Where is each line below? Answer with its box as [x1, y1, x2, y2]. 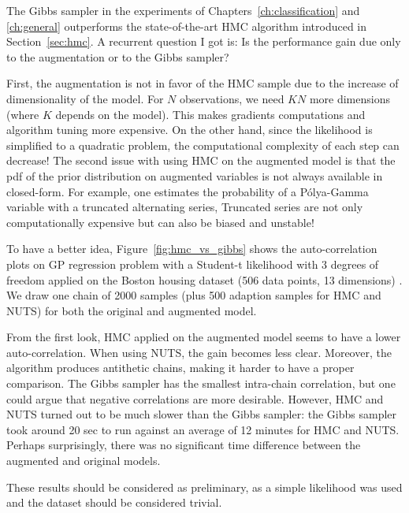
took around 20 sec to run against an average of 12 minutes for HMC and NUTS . [6, 421, 400, 437]
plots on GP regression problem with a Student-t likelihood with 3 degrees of [6, 255, 379, 272]
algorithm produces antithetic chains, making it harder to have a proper [6, 359, 355, 376]
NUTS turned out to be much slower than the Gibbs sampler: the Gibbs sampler [6, 406, 397, 422]
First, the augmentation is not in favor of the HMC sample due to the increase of [6, 75, 399, 91]
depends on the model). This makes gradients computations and [55, 106, 366, 122]
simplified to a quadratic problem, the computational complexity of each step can [6, 136, 400, 153]
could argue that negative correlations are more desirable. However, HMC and [6, 390, 384, 407]
